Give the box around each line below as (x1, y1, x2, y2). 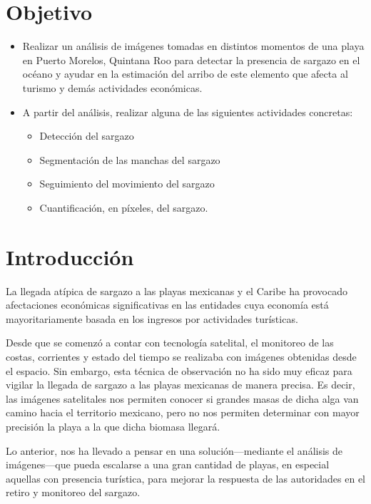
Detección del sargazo (39, 128, 134, 143)
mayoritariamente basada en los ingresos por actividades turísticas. (6, 311, 298, 326)
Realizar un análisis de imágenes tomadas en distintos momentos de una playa (22, 38, 365, 53)
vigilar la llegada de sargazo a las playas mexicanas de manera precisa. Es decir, (6, 377, 355, 392)
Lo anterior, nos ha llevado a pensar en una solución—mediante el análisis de (6, 443, 343, 458)
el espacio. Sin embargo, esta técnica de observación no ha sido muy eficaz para (6, 363, 352, 378)
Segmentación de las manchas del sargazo (39, 152, 220, 167)
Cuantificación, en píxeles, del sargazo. (39, 200, 208, 215)
